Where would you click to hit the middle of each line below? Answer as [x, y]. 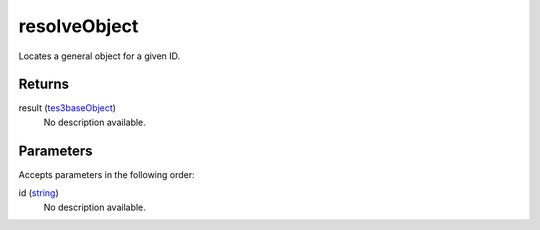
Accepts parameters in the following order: [106, 174]
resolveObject [78, 26]
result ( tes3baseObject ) [67, 108]
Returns [44, 84]
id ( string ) [38, 193]
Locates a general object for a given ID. [99, 56]
